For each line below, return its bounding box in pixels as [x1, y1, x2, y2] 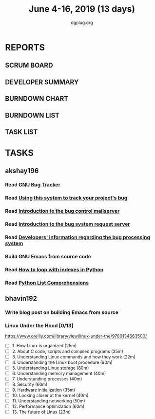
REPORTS [5, 42, 45, 53]
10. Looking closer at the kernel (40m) [12, 393, 89, 398]
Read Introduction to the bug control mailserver [5, 208, 120, 215]
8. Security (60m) [12, 381, 48, 387]
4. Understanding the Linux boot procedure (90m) [12, 359, 113, 365]
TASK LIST [5, 128, 38, 136]
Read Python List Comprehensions [5, 279, 89, 286]
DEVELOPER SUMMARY [5, 78, 79, 86]
